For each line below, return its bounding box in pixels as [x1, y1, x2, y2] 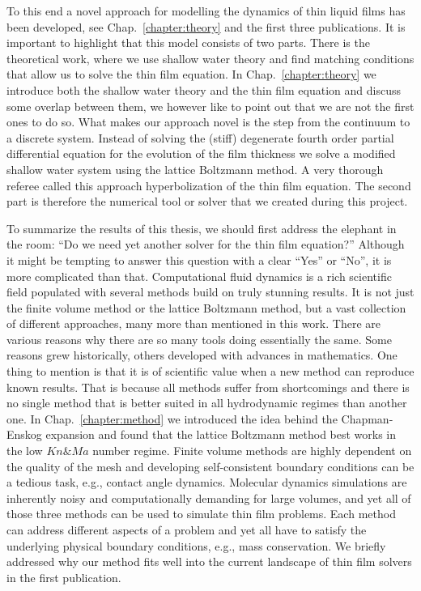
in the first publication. [6, 568, 121, 585]
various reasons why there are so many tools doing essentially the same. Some [6, 330, 392, 347]
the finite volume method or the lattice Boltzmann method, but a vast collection [6, 299, 406, 316]
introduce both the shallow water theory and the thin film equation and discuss [6, 81, 401, 98]
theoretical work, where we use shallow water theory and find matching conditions [6, 49, 415, 66]
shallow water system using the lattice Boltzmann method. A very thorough [6, 160, 384, 177]
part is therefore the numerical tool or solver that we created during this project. [6, 193, 408, 210]
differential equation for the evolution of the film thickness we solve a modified [6, 145, 396, 162]
